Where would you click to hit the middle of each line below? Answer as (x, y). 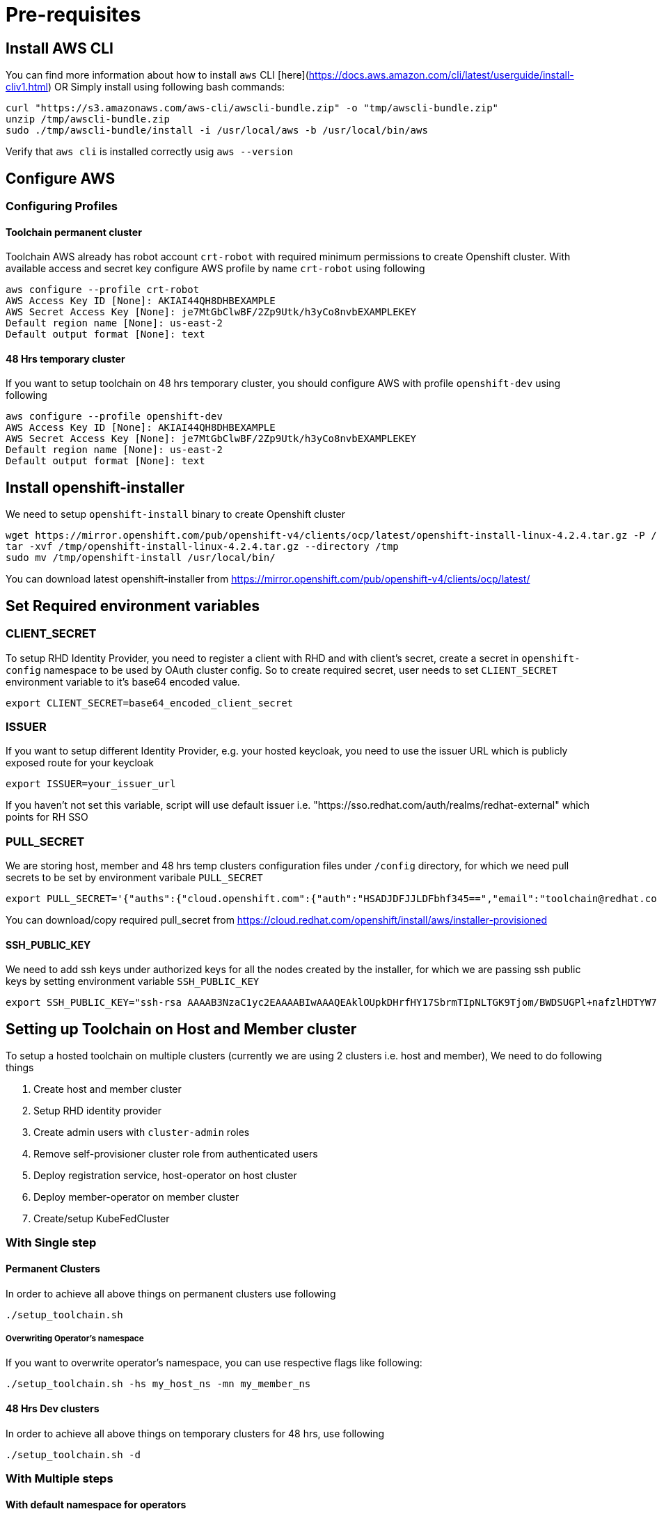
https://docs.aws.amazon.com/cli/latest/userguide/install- (441, 75)
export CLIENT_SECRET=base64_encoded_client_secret (150, 703)
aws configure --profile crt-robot (103, 290)
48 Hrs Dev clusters (53, 1409)
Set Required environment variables (133, 606)
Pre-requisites (73, 15)
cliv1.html (27, 87)
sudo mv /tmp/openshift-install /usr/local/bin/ (141, 558)
